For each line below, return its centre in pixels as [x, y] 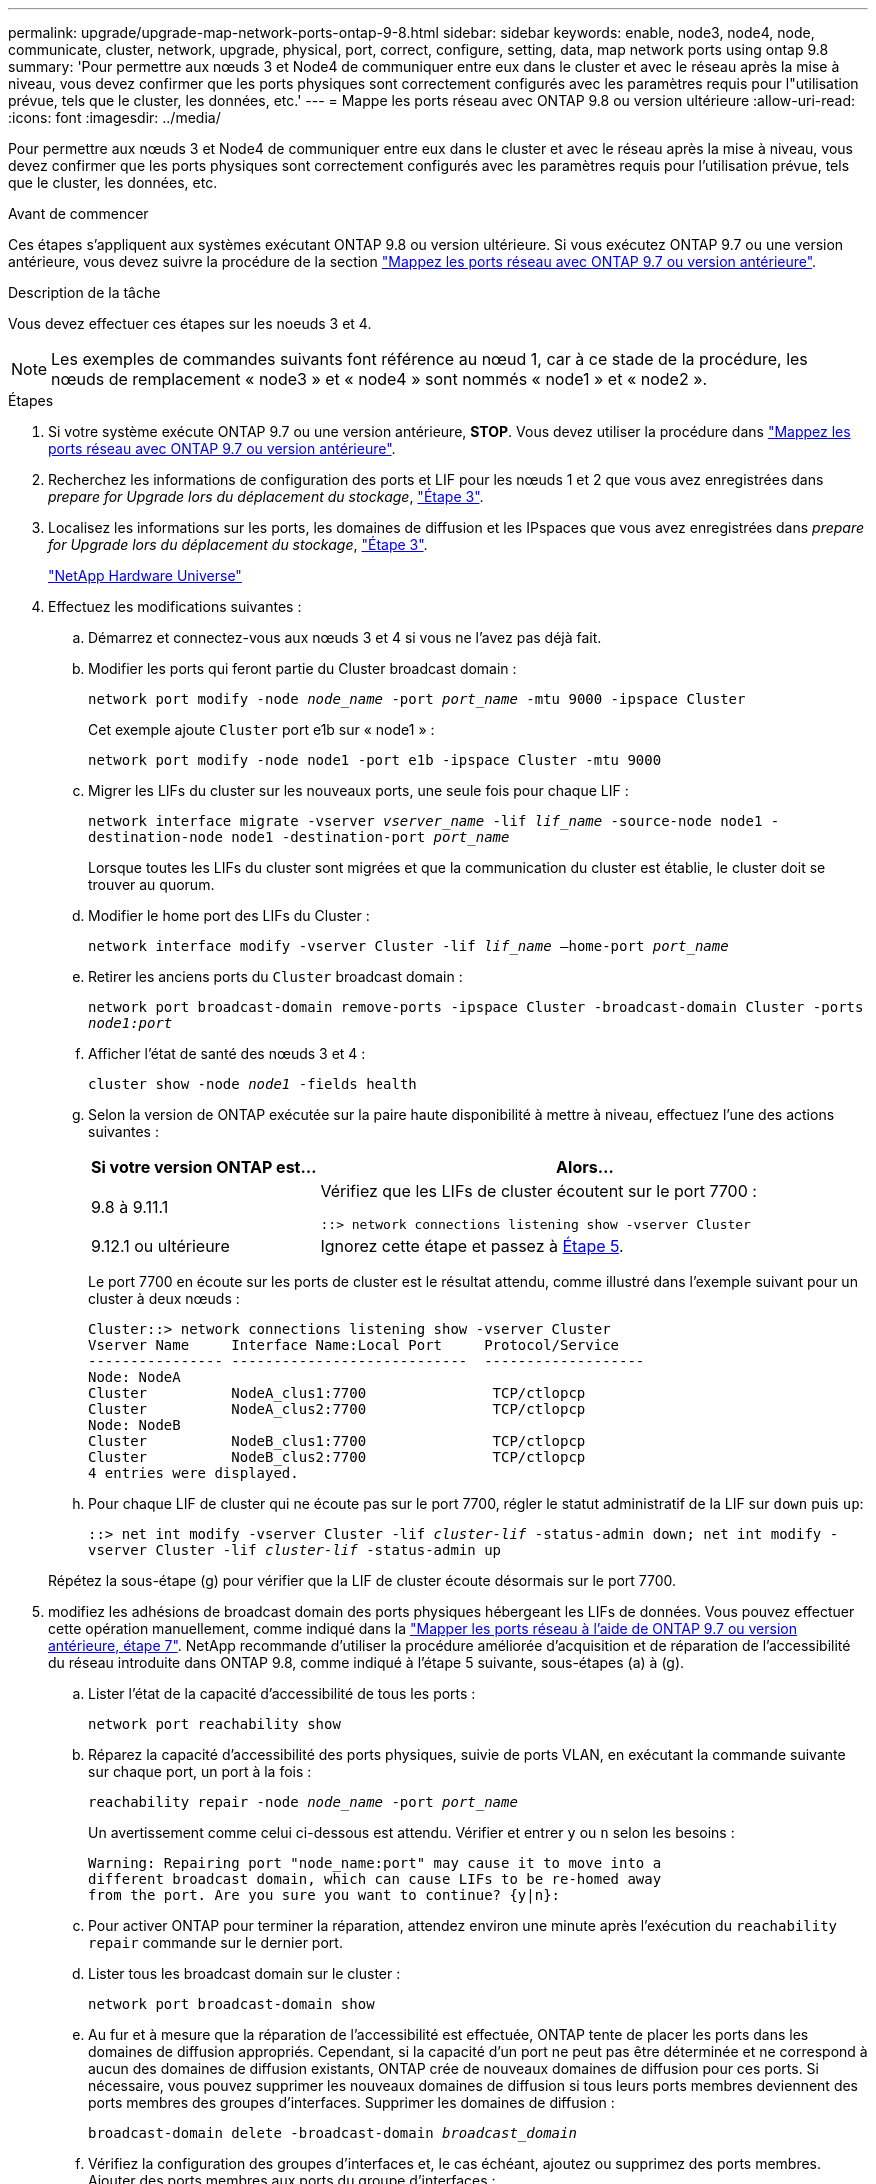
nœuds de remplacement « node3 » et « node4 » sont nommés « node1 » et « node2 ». [379, 379]
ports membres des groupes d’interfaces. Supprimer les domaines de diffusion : [351, 2102]
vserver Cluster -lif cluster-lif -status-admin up [295, 1550]
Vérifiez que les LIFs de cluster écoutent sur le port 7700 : [538, 1191]
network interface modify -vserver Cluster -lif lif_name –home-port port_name [408, 946]
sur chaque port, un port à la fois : [200, 1771]
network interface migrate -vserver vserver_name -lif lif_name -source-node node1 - [434, 821]
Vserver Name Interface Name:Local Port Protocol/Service [354, 1345]
